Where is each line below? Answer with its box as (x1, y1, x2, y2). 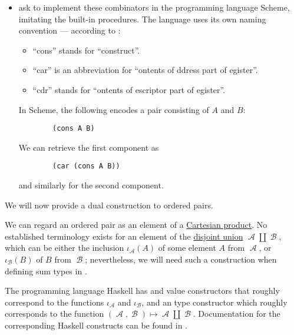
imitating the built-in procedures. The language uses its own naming (18, 12, 266, 25)
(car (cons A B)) (52, 162, 120, 171)
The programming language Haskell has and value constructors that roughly (5, 284, 280, 297)
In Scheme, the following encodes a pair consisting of (18, 103, 209, 115)
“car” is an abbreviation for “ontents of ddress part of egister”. (32, 64, 258, 76)
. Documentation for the (193, 307, 280, 320)
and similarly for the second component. (18, 179, 164, 191)
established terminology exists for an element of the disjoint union (5, 230, 243, 242)
